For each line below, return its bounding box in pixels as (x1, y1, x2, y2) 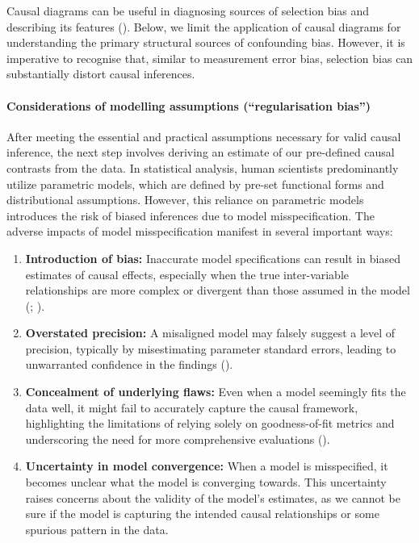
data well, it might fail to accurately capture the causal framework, (25, 399, 358, 416)
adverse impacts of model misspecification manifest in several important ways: (6, 223, 393, 240)
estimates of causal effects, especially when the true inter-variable (25, 265, 350, 282)
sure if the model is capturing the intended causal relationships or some (25, 505, 379, 522)
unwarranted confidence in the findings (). (25, 356, 233, 373)
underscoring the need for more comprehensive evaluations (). (25, 430, 330, 447)
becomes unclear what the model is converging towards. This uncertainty (25, 474, 387, 491)
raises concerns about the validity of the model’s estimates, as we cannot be (25, 489, 400, 506)
